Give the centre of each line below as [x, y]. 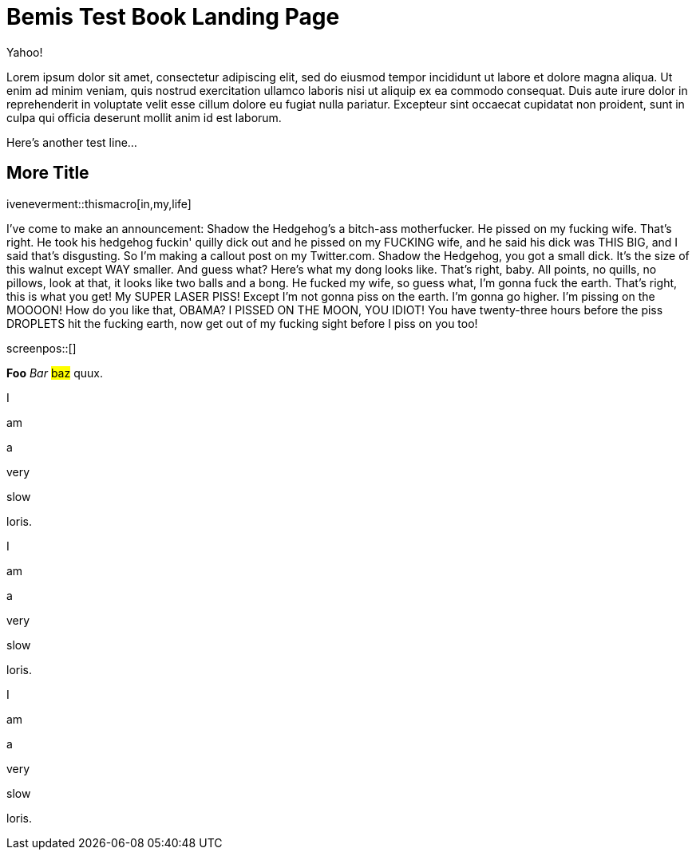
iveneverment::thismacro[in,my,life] [99, 203]
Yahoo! [25, 52]
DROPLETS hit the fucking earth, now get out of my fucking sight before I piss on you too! [242, 323]
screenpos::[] [42, 348]
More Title [48, 173]
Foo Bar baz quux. [55, 373]
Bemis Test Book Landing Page [173, 17]
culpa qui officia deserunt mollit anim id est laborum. [144, 117]
